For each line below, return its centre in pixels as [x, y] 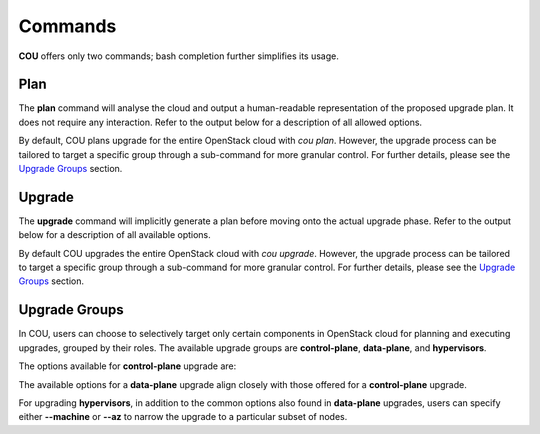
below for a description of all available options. [115, 235]
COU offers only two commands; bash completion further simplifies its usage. [178, 56]
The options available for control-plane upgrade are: [127, 366]
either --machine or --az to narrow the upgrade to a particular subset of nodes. [183, 417]
